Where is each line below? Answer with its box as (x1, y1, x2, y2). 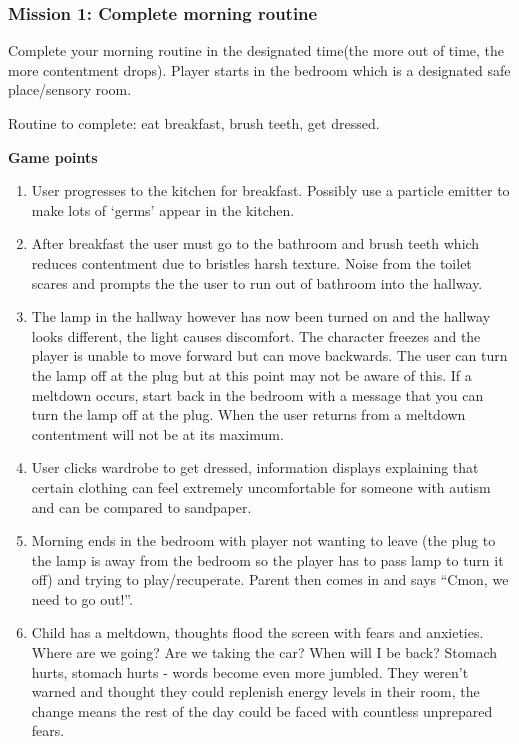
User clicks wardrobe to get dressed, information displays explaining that (31, 457, 479, 478)
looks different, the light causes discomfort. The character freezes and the (31, 325, 481, 346)
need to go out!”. (31, 588, 133, 609)
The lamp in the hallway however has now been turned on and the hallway (31, 306, 491, 327)
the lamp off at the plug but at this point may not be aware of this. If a (31, 364, 472, 385)
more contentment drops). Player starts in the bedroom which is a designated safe (8, 59, 511, 80)
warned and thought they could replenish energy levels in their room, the (31, 681, 480, 702)
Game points (8, 146, 98, 167)
